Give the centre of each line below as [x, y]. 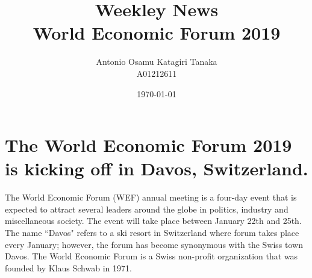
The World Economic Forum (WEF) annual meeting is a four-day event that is [151, 197]
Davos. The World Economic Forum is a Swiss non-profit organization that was [151, 256]
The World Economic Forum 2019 [148, 145]
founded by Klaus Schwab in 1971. [68, 267]
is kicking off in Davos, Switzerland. [157, 168]
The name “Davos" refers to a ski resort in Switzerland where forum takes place [152, 232]
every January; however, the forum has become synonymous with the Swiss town [154, 244]
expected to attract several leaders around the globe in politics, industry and [147, 209]
